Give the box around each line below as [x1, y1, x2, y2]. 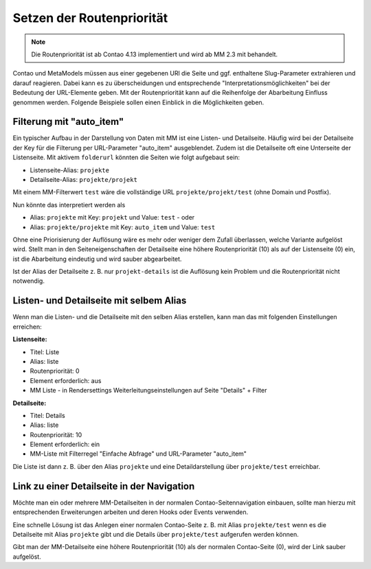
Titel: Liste [30, 347, 60, 356]
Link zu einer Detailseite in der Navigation [12, 480, 195, 492]
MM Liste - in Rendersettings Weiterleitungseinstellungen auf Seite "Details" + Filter [30, 386, 267, 395]
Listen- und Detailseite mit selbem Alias [12, 295, 187, 307]
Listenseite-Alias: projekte [30, 165, 110, 174]
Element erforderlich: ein [30, 440, 100, 449]
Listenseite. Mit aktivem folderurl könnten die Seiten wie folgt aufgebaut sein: [12, 153, 240, 161]
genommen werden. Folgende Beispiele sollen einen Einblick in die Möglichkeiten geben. [12, 98, 265, 106]
